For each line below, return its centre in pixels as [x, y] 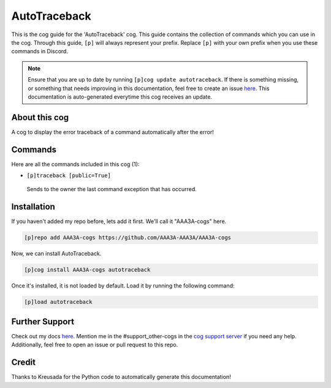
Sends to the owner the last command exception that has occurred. [112, 189]
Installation [33, 207]
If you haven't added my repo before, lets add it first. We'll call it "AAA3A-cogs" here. [119, 221]
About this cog [40, 117]
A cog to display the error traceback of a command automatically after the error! [112, 132]
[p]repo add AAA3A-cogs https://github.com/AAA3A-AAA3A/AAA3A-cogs [128, 238]
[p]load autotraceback [58, 302]
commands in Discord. [40, 51]
